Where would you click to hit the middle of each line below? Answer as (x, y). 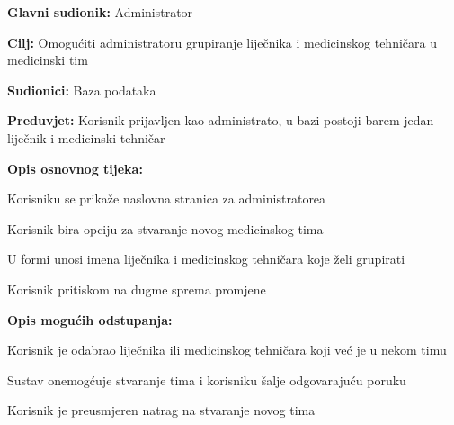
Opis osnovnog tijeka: (75, 168)
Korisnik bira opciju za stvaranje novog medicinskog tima (165, 228)
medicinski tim (48, 60)
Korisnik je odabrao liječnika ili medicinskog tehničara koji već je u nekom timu (227, 350)
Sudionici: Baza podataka (82, 90)
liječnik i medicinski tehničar (86, 137)
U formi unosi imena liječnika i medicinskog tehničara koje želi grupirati (206, 259)
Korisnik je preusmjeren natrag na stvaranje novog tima (161, 410)
